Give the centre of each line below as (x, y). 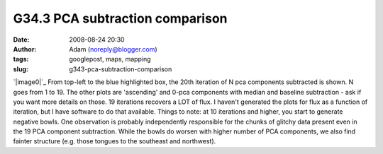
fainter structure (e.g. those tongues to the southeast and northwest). (115, 141)
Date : (21, 40)
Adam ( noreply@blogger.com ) (113, 49)
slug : (21, 69)
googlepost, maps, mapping (110, 59)
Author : (25, 49)
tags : (21, 59)
